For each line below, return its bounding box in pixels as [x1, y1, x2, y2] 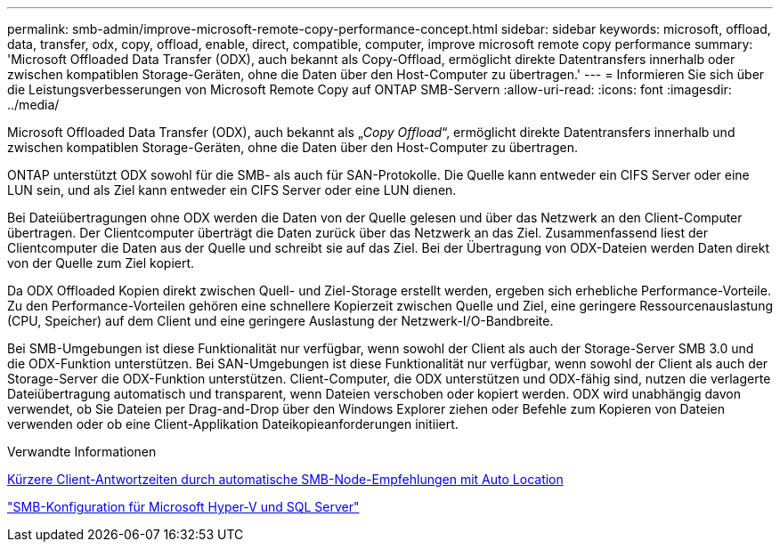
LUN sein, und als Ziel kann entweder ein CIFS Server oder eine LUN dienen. [7, 182, 457, 198]
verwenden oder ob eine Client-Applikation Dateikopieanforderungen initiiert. [7, 416, 459, 432]
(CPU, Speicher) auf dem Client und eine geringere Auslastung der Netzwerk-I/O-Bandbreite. [7, 313, 554, 328]
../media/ [7, 97, 60, 112]
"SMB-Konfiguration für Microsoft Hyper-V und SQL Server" [7, 499, 360, 514]
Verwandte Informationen [7, 444, 157, 459]
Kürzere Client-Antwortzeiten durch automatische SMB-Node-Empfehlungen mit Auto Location [7, 472, 564, 487]
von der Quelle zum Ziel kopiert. [7, 255, 195, 270]
